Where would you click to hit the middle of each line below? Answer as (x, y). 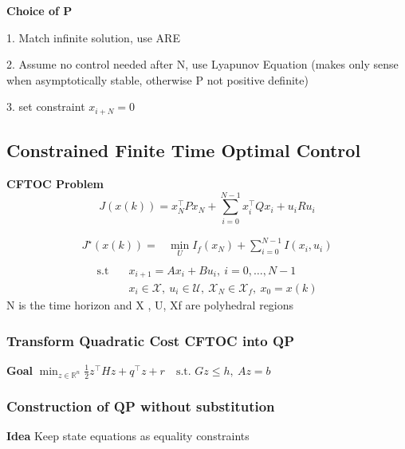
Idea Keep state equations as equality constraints (128, 435)
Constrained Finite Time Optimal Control (184, 150)
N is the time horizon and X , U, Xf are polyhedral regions (150, 305)
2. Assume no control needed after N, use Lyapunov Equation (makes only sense (202, 64)
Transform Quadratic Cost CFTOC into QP (151, 340)
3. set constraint (46, 106)
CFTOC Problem (55, 184)
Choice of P (39, 10)
